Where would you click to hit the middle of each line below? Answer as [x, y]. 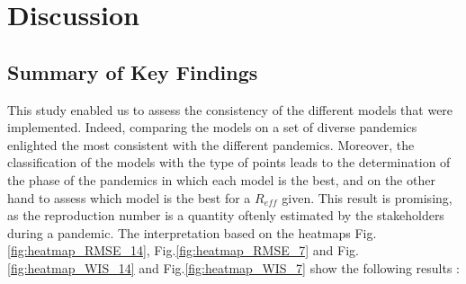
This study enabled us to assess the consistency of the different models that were [230, 109]
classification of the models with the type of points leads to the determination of [229, 162]
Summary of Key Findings [133, 71]
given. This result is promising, [367, 197]
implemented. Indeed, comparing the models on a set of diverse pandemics [212, 127]
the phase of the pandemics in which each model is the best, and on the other [221, 179]
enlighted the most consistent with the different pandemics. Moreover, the [211, 144]
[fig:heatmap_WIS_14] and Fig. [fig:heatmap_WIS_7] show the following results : [233, 267]
